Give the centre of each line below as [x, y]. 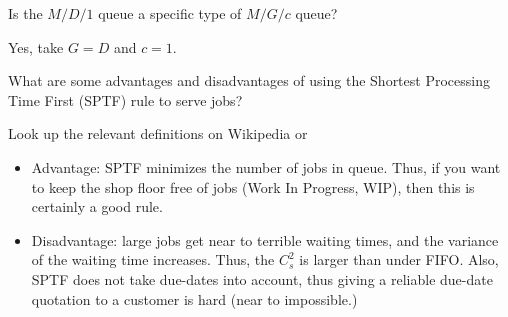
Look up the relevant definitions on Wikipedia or [158, 133]
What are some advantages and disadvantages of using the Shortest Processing [249, 80]
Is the [25, 13]
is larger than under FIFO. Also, [399, 259]
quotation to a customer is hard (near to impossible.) [194, 298]
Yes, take [36, 46]
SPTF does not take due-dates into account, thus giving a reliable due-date [262, 278]
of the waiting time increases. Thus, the [153, 259]
